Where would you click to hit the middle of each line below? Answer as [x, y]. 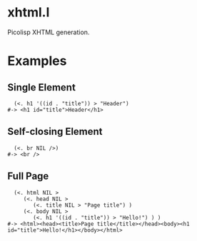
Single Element [42, 87]
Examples [37, 61]
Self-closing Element [55, 132]
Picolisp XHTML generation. [49, 32]
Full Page [28, 176]
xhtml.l [29, 12]
